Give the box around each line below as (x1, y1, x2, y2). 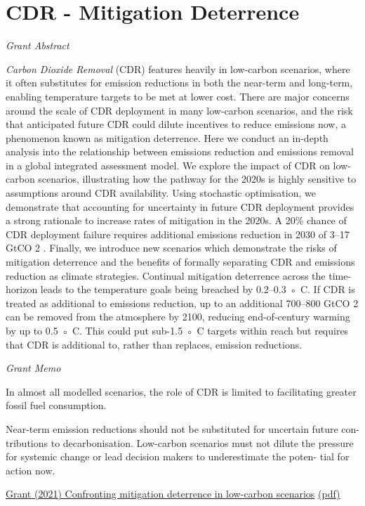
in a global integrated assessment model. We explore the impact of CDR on (6, 157, 330, 172)
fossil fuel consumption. (6, 398, 107, 413)
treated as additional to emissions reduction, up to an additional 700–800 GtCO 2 (6, 295, 359, 310)
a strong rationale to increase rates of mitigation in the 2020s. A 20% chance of (6, 213, 347, 228)
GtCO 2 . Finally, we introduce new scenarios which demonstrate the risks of (6, 240, 337, 255)
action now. (6, 462, 55, 477)
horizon (6, 282, 38, 297)
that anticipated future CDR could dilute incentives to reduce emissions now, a (6, 117, 346, 131)
